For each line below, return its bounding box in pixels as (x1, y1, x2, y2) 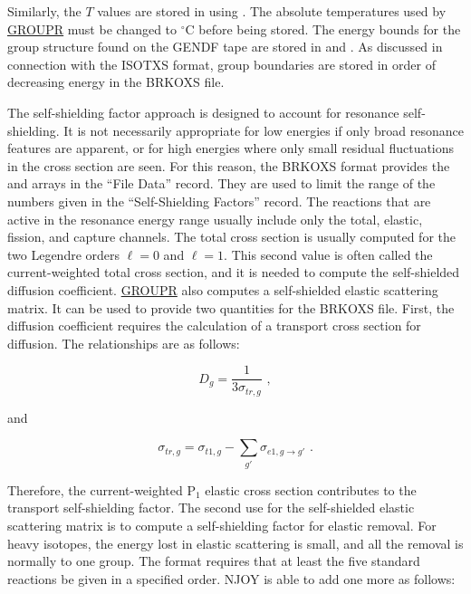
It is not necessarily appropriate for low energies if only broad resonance (63, 120, 464, 139)
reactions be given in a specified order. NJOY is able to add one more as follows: (7, 569, 456, 588)
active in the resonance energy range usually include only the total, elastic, (7, 209, 423, 228)
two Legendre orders (7, 244, 120, 263)
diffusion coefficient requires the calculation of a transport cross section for (7, 316, 421, 335)
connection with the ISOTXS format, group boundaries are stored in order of (7, 54, 436, 73)
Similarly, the (7, 2, 82, 20)
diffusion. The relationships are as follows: (7, 333, 240, 352)
